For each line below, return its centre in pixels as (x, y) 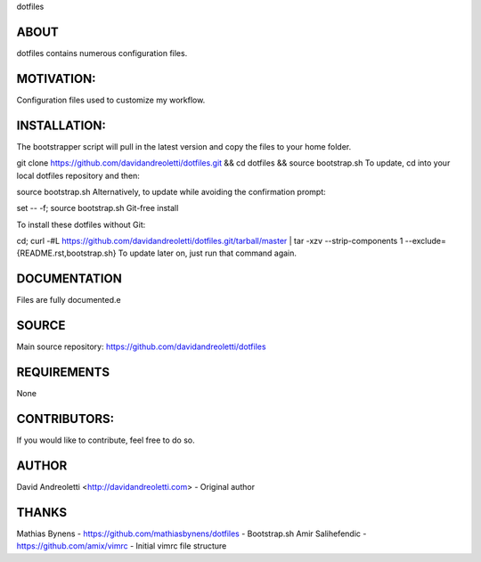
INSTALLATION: (61, 125)
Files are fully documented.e (69, 300)
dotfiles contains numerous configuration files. (102, 53)
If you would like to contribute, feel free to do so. (106, 440)
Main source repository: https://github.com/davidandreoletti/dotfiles (141, 346)
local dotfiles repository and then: (78, 175)
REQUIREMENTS (63, 373)
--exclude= (426, 241)
